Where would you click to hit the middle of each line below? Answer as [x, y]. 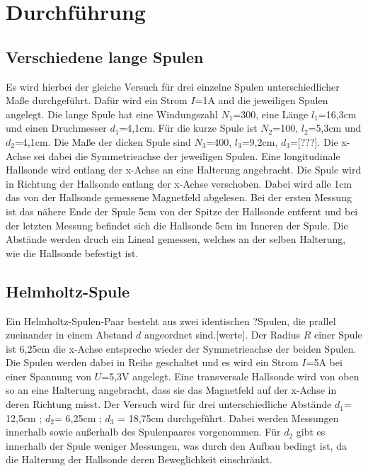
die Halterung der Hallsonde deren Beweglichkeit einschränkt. [139, 459]
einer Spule [338, 335]
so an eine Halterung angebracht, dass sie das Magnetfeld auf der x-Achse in [171, 390]
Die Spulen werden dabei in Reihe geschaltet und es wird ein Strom [152, 362]
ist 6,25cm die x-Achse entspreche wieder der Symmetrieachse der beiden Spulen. [181, 348]
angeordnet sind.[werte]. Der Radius [223, 335]
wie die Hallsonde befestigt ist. [72, 252]
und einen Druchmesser [56, 128]
